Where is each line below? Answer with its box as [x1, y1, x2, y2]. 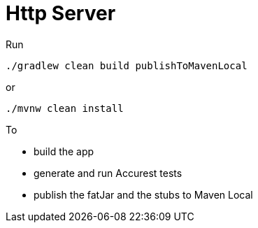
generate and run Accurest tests [34, 166, 182, 179]
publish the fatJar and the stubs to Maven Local [34, 188, 253, 201]
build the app [34, 145, 94, 157]
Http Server [6, 1, 116, 25]
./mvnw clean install [6, 102, 124, 114]
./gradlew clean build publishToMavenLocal [6, 59, 248, 71]
